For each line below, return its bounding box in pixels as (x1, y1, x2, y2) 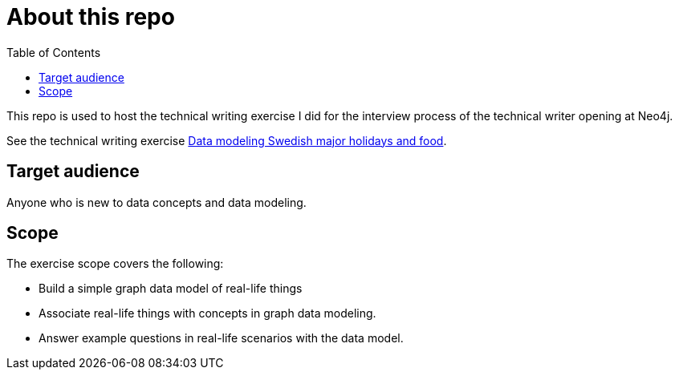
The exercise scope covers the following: (6, 257, 224, 271)
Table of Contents (6, 45, 101, 59)
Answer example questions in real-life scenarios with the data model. (39, 331, 404, 346)
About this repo (6, 3, 175, 30)
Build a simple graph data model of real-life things (39, 281, 303, 296)
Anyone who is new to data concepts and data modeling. (6, 195, 307, 209)
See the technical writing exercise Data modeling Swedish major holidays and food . (6, 133, 447, 148)
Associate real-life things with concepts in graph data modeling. (39, 306, 376, 321)
